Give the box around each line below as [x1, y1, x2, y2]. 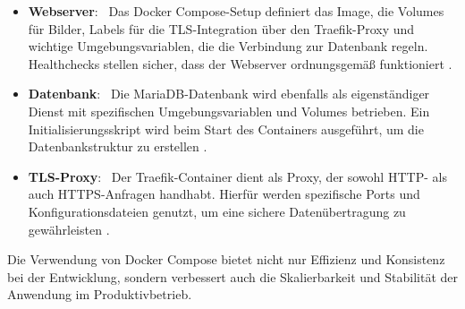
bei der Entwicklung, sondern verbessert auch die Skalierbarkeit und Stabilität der [7, 267, 458, 286]
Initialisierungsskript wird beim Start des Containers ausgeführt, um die [28, 119, 424, 138]
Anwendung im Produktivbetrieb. [7, 285, 192, 304]
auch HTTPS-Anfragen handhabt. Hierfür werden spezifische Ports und [28, 185, 420, 203]
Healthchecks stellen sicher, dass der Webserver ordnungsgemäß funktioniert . [28, 54, 452, 73]
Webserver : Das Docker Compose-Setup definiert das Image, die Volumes [28, 2, 444, 20]
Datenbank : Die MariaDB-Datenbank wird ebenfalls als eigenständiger [28, 84, 430, 103]
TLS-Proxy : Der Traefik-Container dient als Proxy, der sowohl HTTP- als [28, 167, 447, 185]
